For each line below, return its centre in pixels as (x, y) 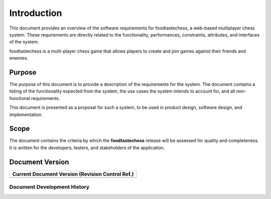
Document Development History (49, 187)
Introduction (36, 13)
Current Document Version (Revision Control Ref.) (73, 174)
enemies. (19, 58)
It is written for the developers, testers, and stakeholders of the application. (87, 147)
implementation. (26, 114)
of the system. (24, 42)
